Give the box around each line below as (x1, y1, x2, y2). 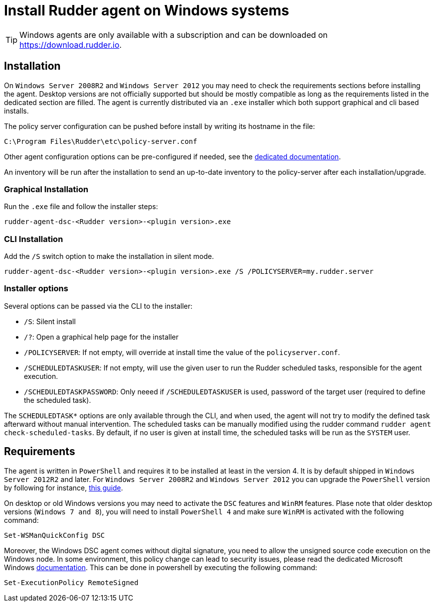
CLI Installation (4, 234, 63, 244)
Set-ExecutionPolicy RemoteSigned (4, 578, 139, 587)
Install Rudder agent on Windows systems (4, 2, 290, 19)
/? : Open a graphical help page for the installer (24, 332, 179, 341)
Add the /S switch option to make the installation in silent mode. (4, 252, 214, 261)
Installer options (4, 283, 68, 294)
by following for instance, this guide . (4, 483, 123, 492)
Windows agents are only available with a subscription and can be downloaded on (19, 29, 328, 40)
